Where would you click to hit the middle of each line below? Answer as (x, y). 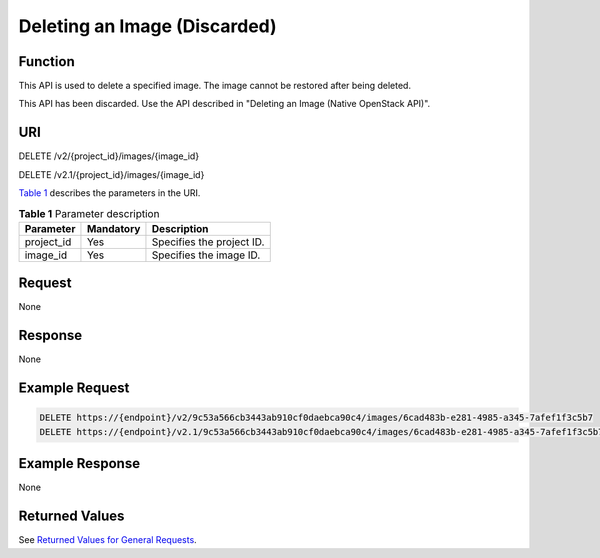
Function (46, 61)
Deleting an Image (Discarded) (147, 26)
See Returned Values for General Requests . (107, 540)
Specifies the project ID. (208, 242)
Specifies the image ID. (206, 255)
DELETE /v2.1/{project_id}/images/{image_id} (111, 174)
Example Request (74, 388)
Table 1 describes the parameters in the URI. (109, 193)
